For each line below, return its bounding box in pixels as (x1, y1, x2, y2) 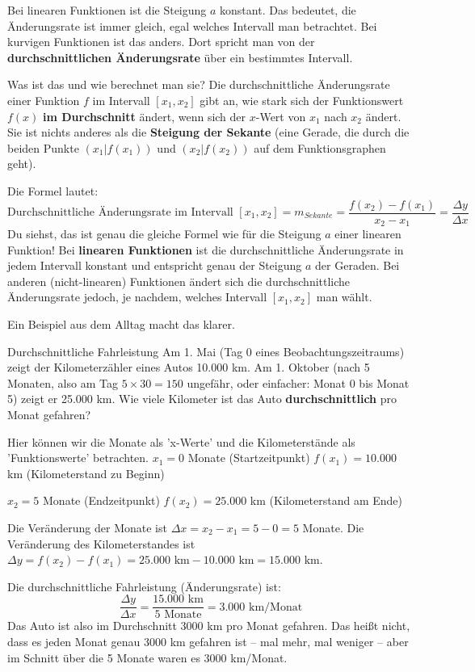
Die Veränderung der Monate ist (7, 519, 167, 535)
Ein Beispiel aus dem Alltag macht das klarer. (7, 316, 235, 333)
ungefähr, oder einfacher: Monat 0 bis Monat (187, 374, 410, 391)
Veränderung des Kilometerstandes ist (7, 535, 195, 552)
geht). (7, 155, 36, 172)
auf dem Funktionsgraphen (254, 139, 386, 156)
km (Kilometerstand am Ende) (250, 492, 403, 509)
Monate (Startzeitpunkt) (187, 449, 310, 466)
